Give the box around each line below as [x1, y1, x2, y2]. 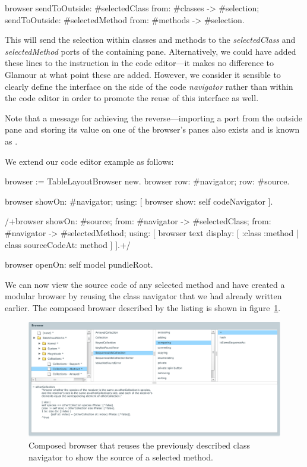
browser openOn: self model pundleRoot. [5, 258, 153, 271]
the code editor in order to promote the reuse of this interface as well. [5, 92, 259, 104]
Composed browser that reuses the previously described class [29, 439, 250, 452]
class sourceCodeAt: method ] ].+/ [5, 238, 131, 250]
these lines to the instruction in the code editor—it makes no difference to [5, 57, 274, 69]
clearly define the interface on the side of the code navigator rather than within [5, 80, 293, 92]
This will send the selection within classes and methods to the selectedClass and [5, 33, 296, 46]
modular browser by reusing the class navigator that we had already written [5, 290, 282, 302]
